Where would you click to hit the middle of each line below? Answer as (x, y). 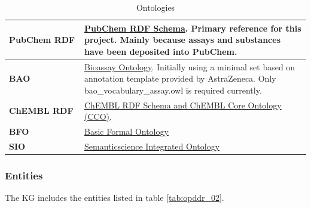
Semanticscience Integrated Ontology (152, 146)
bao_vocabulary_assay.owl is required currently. (173, 90)
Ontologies (155, 7)
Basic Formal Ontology (126, 131)
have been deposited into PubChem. (161, 51)
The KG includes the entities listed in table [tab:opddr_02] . (115, 198)
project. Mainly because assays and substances (182, 40)
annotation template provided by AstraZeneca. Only (180, 78)
